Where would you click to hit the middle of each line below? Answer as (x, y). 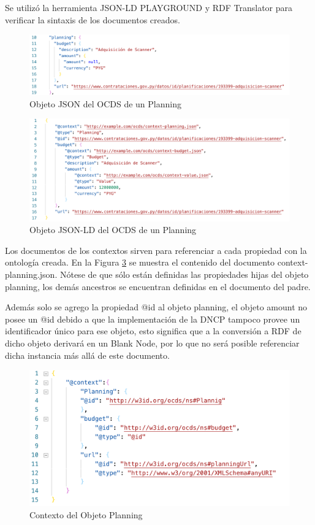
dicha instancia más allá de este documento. (87, 355)
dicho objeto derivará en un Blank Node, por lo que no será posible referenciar (152, 343)
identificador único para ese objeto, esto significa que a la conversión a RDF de (153, 331)
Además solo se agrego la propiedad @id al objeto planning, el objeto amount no (156, 307)
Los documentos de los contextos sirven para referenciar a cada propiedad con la (156, 250)
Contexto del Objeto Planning (86, 514)
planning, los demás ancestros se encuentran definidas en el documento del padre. (158, 286)
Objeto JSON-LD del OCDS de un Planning (113, 230)
